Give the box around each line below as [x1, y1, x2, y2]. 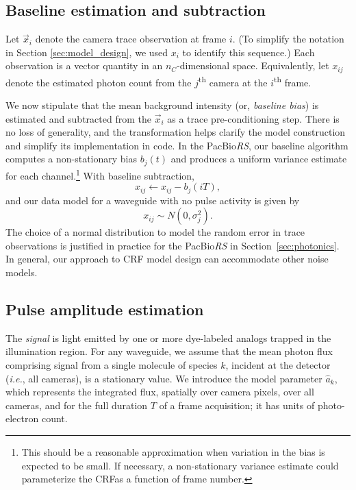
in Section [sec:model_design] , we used [5, 45, 168, 59]
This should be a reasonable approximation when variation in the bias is [21, 444, 325, 458]
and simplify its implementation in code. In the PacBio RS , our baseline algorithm [5, 138, 348, 152]
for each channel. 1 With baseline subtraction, [5, 166, 195, 182]
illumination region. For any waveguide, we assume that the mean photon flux [5, 344, 333, 358]
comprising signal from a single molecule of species [5, 357, 218, 371]
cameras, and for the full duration [5, 397, 148, 412]
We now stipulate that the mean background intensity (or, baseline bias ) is [5, 98, 319, 112]
